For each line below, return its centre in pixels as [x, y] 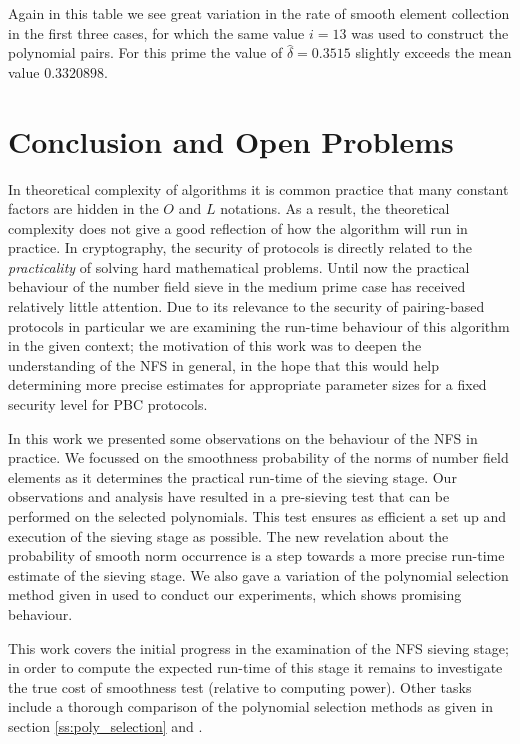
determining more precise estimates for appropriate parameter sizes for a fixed [247, 384]
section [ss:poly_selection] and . [105, 725]
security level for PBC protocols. [108, 404]
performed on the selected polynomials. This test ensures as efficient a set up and [257, 516]
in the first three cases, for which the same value [156, 32]
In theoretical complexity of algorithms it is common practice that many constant [258, 188]
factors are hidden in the [83, 208]
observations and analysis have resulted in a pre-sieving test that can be [229, 496]
